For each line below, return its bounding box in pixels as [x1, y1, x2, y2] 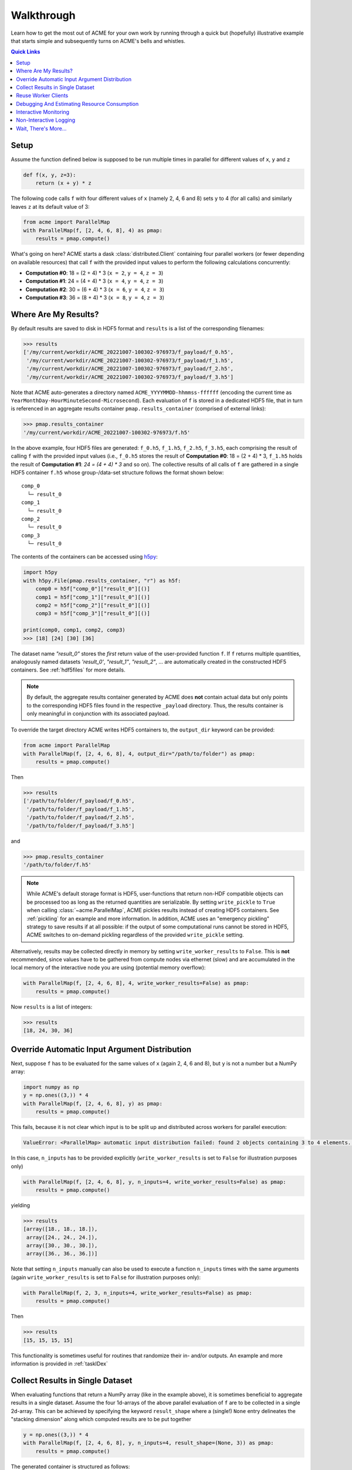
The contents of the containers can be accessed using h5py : [11, 553, 158, 560]
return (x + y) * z [35, 180, 92, 186]
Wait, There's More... [16, 125, 67, 132]
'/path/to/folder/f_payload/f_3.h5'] [26, 822, 135, 829]
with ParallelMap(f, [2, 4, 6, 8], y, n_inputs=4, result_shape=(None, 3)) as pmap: [23, 1439, 274, 1446]
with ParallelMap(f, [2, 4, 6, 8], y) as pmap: [23, 1100, 163, 1107]
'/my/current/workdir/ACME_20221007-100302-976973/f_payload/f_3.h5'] [26, 373, 234, 380]
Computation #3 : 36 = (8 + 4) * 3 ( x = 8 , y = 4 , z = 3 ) [25, 294, 164, 301]
